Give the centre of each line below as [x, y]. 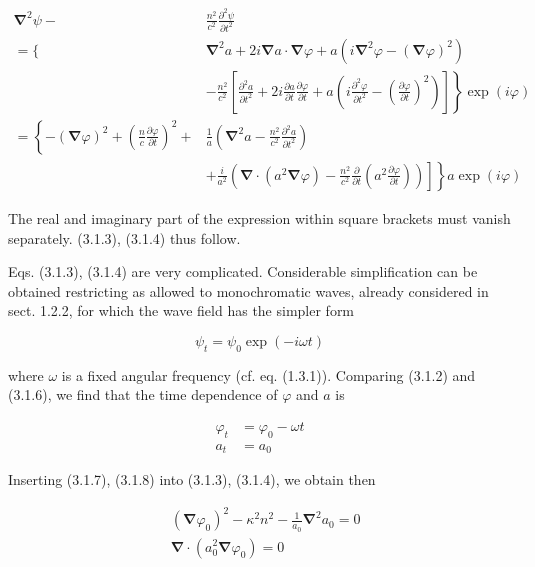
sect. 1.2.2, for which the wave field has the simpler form [181, 310]
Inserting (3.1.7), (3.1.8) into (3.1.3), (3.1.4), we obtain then [192, 479]
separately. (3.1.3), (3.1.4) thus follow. [124, 237]
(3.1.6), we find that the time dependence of [143, 394]
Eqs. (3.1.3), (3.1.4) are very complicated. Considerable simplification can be [243, 271]
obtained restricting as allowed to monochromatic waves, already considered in [248, 290]
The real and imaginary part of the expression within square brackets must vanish [259, 217]
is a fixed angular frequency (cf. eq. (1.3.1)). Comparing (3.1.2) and [268, 374]
